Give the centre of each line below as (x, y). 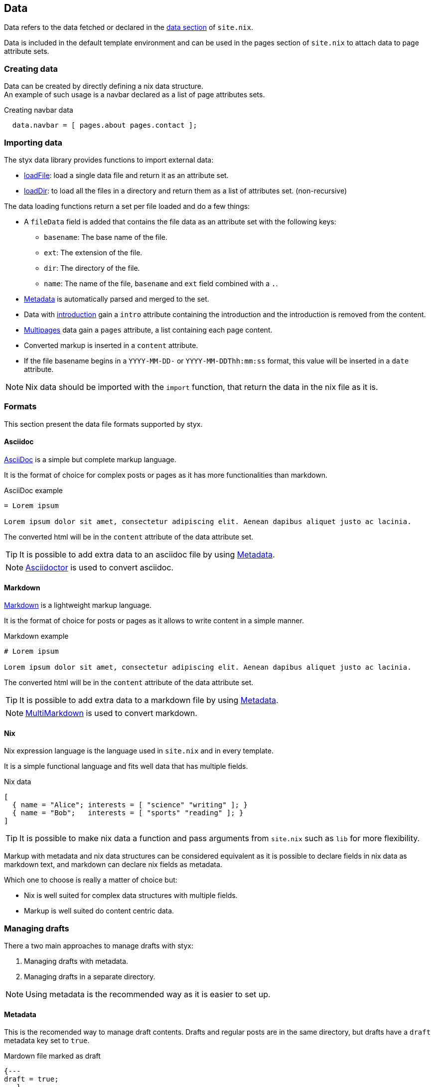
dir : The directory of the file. (92, 268)
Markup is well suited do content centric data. (99, 911)
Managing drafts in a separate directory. (90, 977)
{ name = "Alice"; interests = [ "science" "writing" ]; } (130, 805)
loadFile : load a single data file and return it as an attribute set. (126, 175)
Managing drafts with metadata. (76, 961)
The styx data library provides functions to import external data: (109, 160)
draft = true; (31, 1079)
